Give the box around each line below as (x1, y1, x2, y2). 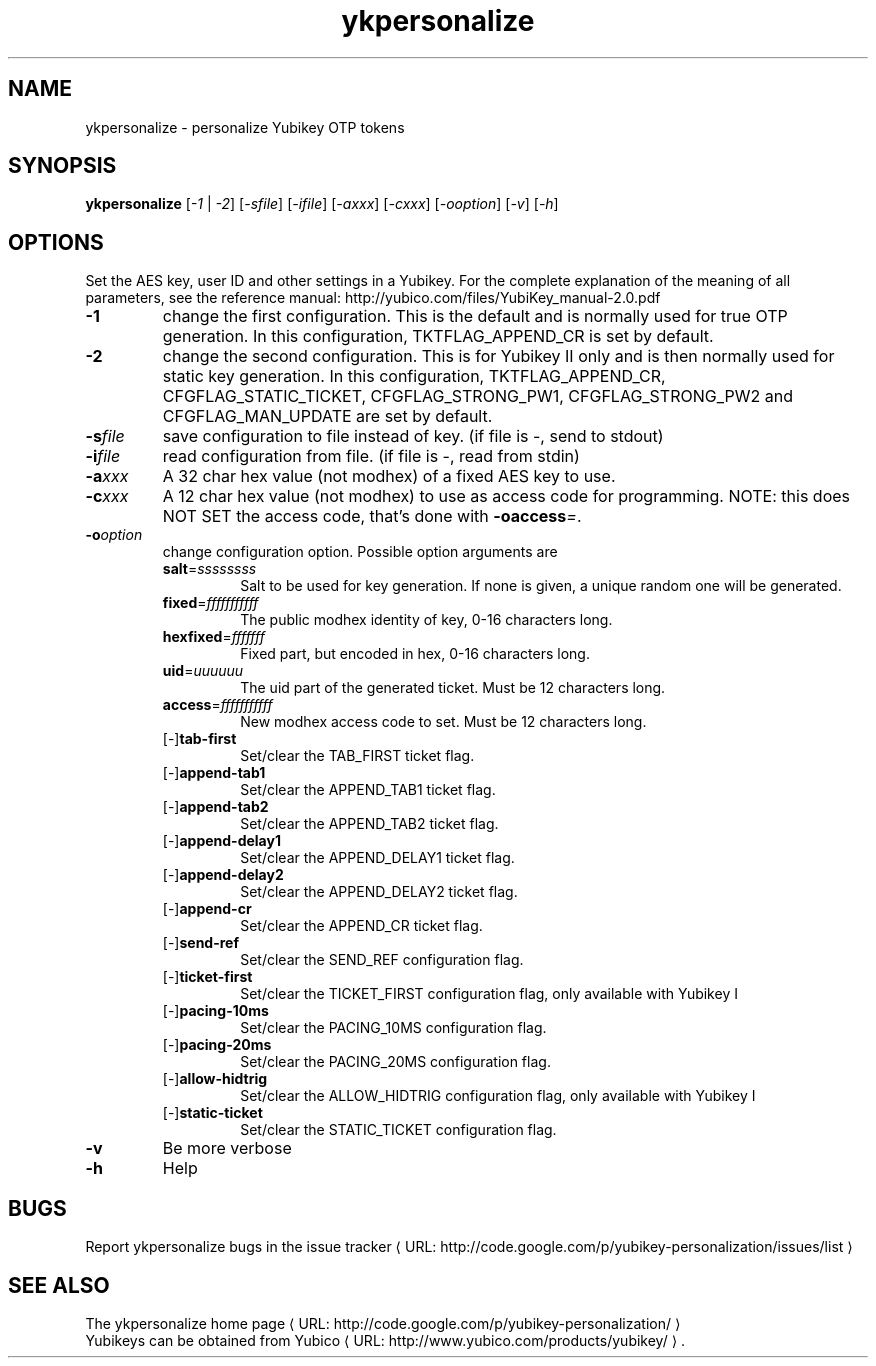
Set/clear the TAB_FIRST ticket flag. (240, 747, 475, 765)
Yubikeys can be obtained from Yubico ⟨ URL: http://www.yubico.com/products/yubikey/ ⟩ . (85, 1331, 686, 1349)
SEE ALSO (8, 1272, 110, 1298)
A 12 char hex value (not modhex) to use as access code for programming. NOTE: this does (162, 486, 850, 507)
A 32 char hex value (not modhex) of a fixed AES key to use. (162, 466, 616, 487)
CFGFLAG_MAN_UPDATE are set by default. (162, 406, 493, 427)
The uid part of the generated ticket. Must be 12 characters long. (240, 679, 666, 697)
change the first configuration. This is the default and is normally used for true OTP (162, 306, 788, 327)
